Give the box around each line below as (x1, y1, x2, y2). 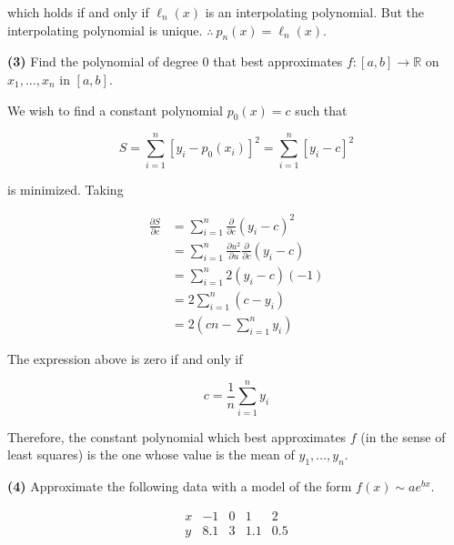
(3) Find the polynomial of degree (7, 52, 198, 71)
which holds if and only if (7, 3, 149, 21)
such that (295, 100, 348, 119)
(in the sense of (360, 427, 446, 446)
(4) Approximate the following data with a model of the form (7, 476, 352, 495)
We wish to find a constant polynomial (7, 100, 224, 119)
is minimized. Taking (7, 179, 124, 198)
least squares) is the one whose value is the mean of (7, 445, 295, 464)
